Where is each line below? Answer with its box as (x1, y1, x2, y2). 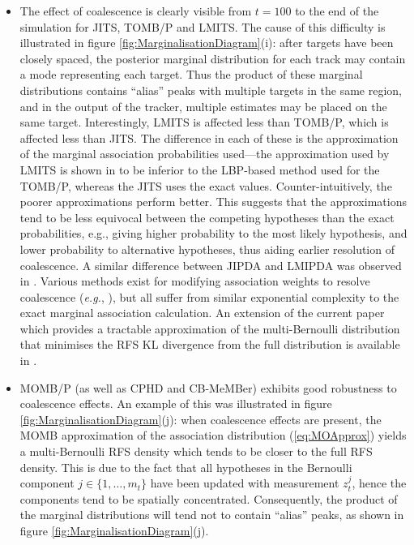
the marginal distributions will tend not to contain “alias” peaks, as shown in (19, 506, 404, 523)
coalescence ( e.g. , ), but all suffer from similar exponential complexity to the (19, 288, 399, 305)
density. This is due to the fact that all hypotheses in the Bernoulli (19, 458, 352, 475)
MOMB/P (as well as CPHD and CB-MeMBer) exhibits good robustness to (19, 379, 397, 396)
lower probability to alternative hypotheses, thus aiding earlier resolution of (19, 240, 395, 257)
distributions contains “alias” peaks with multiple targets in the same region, (19, 81, 403, 98)
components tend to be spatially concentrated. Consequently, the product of (19, 490, 398, 507)
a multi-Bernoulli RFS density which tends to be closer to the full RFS (19, 443, 373, 460)
